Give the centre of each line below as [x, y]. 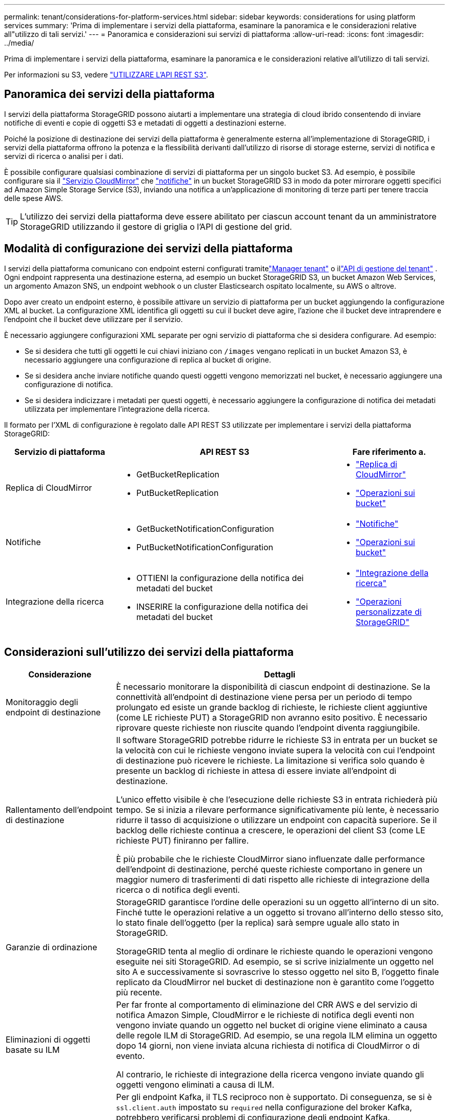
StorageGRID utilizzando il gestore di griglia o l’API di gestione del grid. [156, 226]
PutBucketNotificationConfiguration [205, 547]
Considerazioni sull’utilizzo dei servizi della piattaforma [149, 652]
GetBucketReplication [178, 474]
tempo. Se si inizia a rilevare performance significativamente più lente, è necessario [278, 809]
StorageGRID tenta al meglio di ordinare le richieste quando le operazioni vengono [274, 951]
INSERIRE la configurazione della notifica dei [222, 606]
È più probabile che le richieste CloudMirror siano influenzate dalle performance [270, 859]
